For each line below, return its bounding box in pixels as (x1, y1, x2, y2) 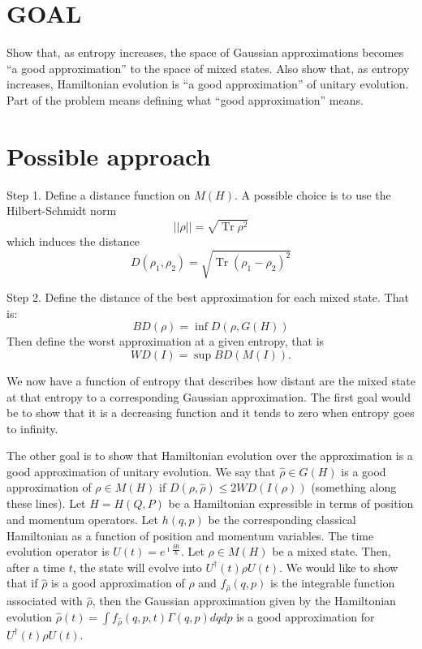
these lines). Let (6, 495, 86, 512)
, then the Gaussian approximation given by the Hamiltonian (92, 592, 396, 609)
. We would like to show (279, 558, 398, 575)
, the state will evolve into (72, 558, 202, 575)
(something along (311, 479, 397, 496)
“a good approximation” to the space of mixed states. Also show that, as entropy (6, 59, 410, 76)
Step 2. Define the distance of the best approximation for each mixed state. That (6, 289, 409, 306)
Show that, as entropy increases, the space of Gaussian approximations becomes (6, 44, 404, 61)
